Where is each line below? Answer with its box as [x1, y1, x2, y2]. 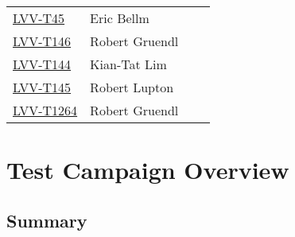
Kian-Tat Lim [90, 55, 167, 73]
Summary [6, 208, 87, 232]
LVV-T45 [13, 9, 65, 27]
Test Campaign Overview [6, 153, 289, 186]
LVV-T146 [13, 32, 72, 50]
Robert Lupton [90, 78, 174, 96]
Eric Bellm [90, 9, 149, 27]
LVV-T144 [13, 55, 72, 73]
